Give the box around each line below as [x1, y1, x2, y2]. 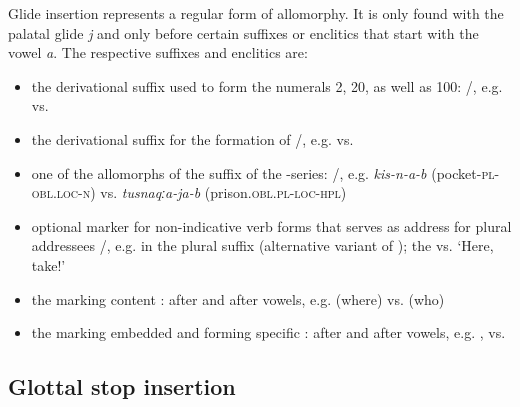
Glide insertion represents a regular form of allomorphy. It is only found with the [8, 3, 504, 23]
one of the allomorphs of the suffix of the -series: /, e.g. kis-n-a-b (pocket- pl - [31, 162, 500, 183]
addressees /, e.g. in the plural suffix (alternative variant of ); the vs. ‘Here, [31, 235, 494, 256]
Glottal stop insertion [8, 371, 236, 402]
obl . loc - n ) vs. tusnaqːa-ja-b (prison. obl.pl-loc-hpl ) [31, 182, 347, 203]
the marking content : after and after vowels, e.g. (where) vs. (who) [31, 288, 445, 309]
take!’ [31, 254, 66, 275]
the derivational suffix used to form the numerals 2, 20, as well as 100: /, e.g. [31, 75, 503, 96]
